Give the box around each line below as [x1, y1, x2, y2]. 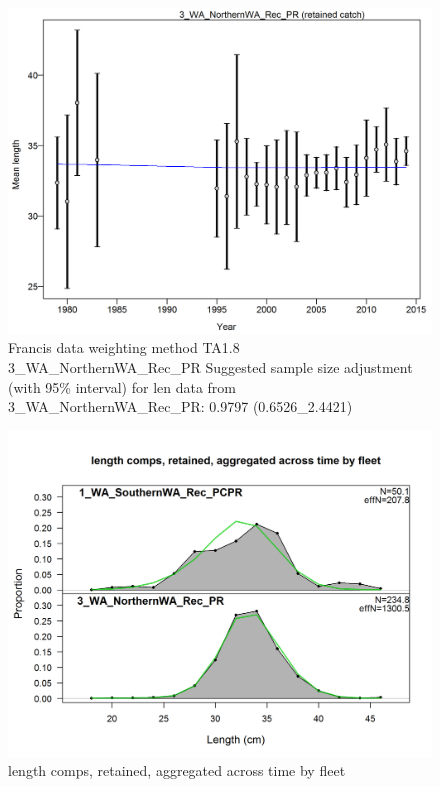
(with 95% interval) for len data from [8, 376, 237, 397]
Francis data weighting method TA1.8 [8, 337, 240, 358]
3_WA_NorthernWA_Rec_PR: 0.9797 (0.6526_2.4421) [8, 396, 353, 417]
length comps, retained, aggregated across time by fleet [8, 760, 346, 781]
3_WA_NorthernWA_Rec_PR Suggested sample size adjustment [8, 357, 413, 378]
